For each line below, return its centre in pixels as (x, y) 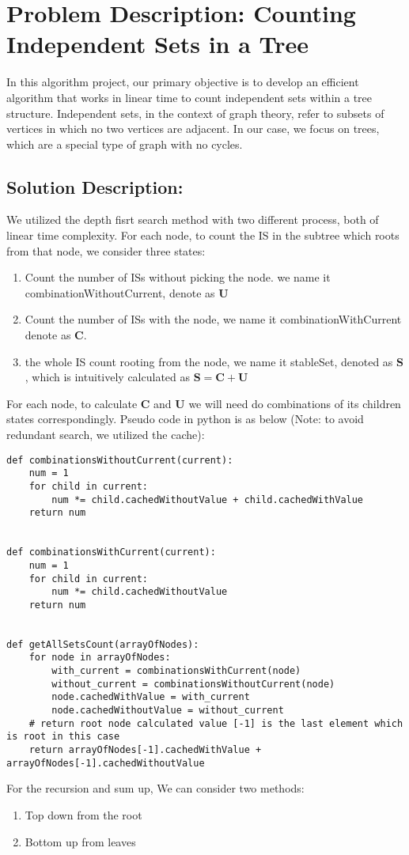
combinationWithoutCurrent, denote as (120, 292)
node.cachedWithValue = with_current (151, 697)
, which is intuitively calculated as (108, 377)
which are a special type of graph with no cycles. (125, 144)
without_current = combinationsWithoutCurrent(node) (193, 684)
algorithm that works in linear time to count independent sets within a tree (189, 97)
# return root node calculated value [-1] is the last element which (216, 723)
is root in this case (63, 737)
